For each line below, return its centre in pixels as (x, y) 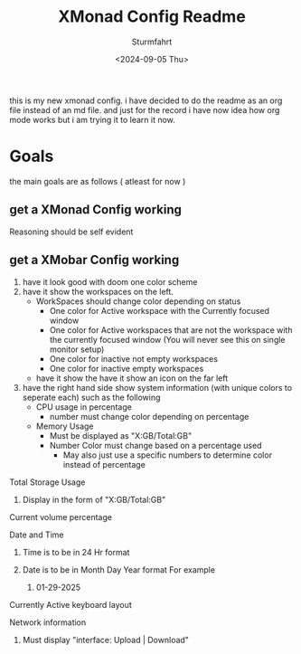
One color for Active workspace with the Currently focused (159, 310)
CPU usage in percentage (84, 407)
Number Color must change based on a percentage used (155, 445)
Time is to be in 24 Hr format (76, 552)
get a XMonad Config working (96, 210)
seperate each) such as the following (91, 397)
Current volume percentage (61, 517)
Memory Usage (65, 426)
